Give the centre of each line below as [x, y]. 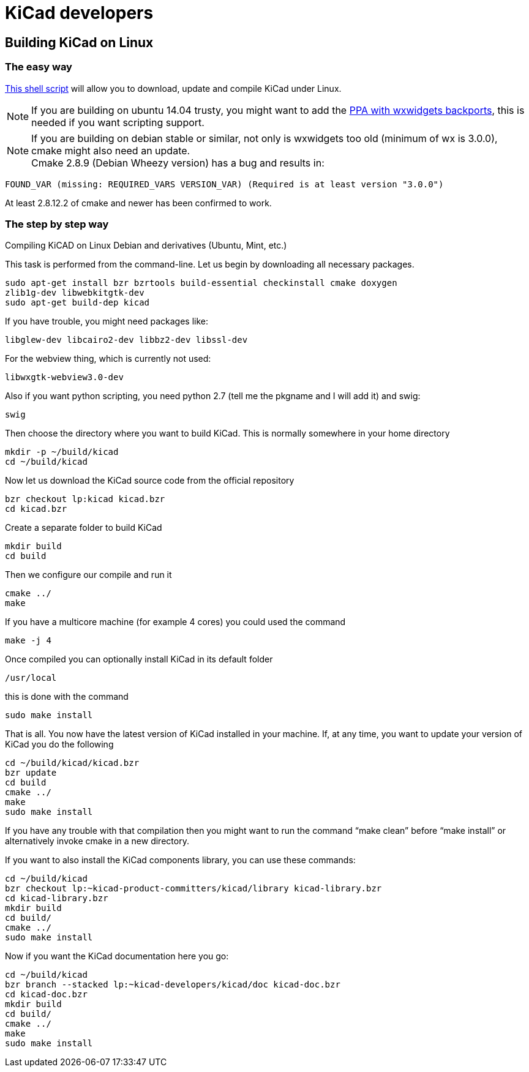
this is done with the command [67, 697]
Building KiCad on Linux [79, 42]
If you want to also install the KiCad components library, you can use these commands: [180, 860]
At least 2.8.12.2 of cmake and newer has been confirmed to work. [138, 203]
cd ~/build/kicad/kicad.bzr [72, 763]
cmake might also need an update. [111, 150]
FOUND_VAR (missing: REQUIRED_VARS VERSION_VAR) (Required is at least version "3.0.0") [224, 184]
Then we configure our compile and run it [88, 575]
